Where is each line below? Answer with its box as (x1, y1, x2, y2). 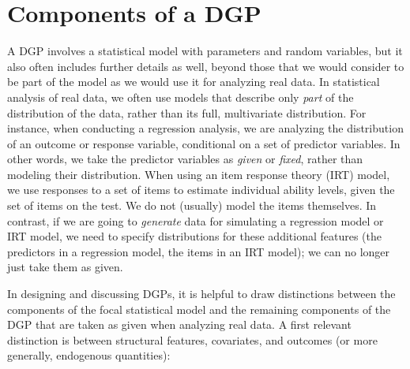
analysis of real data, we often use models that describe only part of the (7, 88, 354, 105)
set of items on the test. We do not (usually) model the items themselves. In (7, 197, 377, 214)
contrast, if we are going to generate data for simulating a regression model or (7, 212, 384, 229)
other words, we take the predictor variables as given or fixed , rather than (7, 151, 363, 167)
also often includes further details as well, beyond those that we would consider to (7, 58, 404, 74)
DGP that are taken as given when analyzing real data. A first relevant (7, 316, 352, 333)
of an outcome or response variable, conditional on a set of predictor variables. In (7, 135, 401, 151)
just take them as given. (7, 259, 123, 275)
